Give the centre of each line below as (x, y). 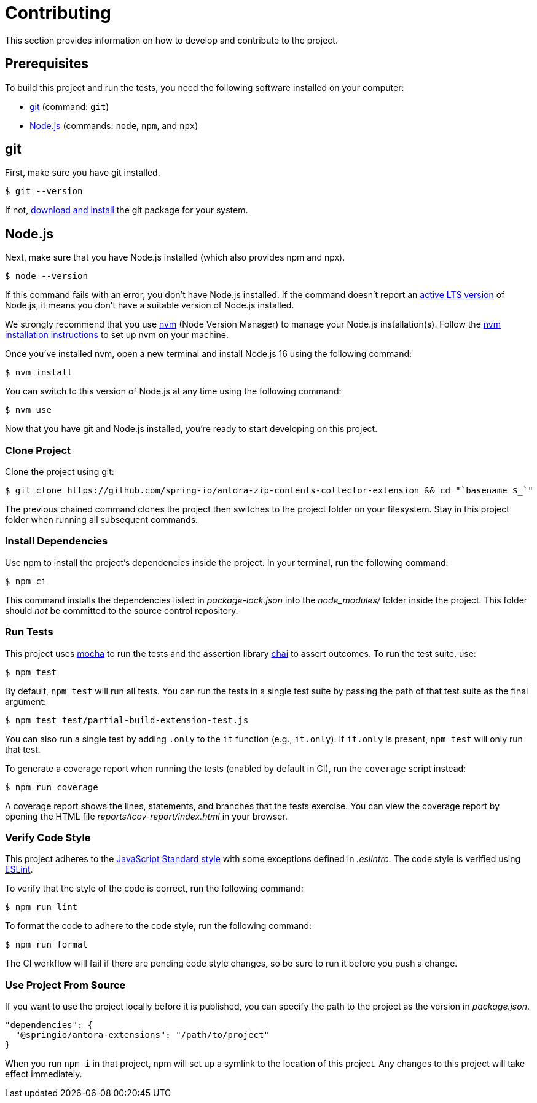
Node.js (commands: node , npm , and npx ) (114, 125)
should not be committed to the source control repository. (122, 610)
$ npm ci (26, 581)
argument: (26, 701)
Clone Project (38, 450)
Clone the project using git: (60, 472)
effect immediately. (44, 1074)
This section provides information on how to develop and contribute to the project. (171, 40)
